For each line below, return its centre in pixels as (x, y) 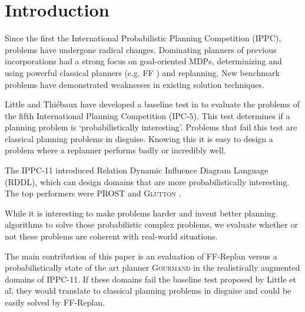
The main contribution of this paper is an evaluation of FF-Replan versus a (141, 256)
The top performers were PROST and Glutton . (93, 193)
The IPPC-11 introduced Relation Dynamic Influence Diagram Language (137, 170)
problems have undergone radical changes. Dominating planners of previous (141, 49)
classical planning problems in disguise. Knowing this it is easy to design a (139, 138)
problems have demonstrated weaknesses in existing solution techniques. (135, 84)
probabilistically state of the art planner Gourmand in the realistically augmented (152, 267)
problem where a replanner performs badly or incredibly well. (115, 150)
